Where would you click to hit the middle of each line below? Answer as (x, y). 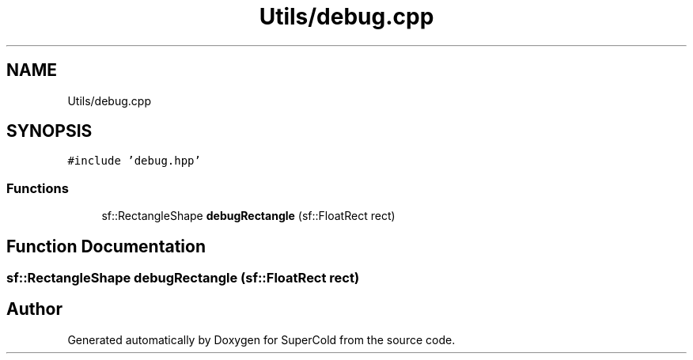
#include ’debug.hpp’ (134, 161)
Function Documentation (106, 246)
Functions (38, 188)
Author (34, 309)
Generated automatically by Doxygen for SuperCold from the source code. (261, 339)
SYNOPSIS (49, 131)
